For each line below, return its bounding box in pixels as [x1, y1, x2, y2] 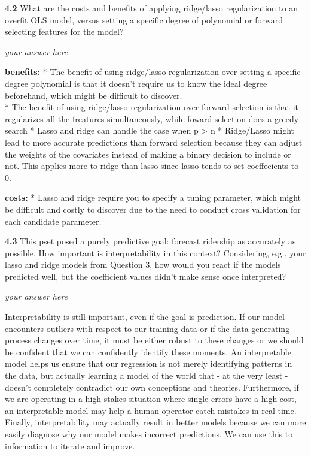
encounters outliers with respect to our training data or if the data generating [5, 322, 290, 334]
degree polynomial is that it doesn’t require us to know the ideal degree [5, 77, 267, 89]
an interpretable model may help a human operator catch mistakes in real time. [5, 404, 297, 416]
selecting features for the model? [5, 25, 124, 38]
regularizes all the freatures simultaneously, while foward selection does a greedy [5, 112, 299, 125]
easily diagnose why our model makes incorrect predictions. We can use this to [5, 428, 293, 440]
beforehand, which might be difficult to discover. [5, 89, 182, 101]
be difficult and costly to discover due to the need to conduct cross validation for [5, 203, 301, 215]
